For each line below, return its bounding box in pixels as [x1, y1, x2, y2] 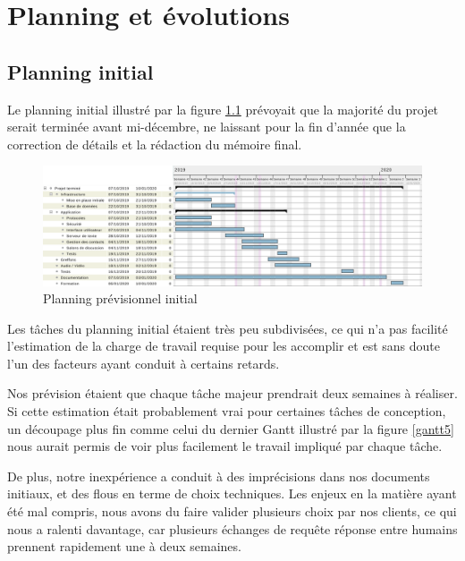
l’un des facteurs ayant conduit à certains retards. [7, 353, 280, 372]
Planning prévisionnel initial [43, 289, 198, 308]
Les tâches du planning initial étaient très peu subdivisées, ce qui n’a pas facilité [7, 319, 448, 337]
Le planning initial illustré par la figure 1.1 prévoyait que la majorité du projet [7, 99, 439, 118]
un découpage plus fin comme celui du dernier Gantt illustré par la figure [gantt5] [7, 419, 454, 438]
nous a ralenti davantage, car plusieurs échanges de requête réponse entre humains [7, 519, 458, 538]
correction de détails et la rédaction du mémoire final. [7, 134, 302, 153]
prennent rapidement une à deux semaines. [7, 537, 241, 556]
